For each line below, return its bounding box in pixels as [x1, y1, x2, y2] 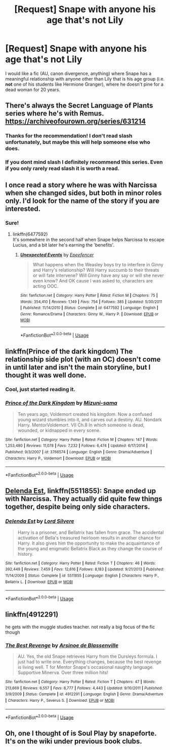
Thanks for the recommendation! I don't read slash [5, 132, 133, 139]
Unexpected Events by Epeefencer [20, 252, 94, 258]
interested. [5, 204, 41, 213]
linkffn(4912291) [5, 610, 59, 619]
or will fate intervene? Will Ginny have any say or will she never [32, 272, 164, 278]
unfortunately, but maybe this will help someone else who [5, 138, 151, 146]
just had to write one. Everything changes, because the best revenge [17, 659, 162, 665]
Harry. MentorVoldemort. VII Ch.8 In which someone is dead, [17, 422, 145, 428]
